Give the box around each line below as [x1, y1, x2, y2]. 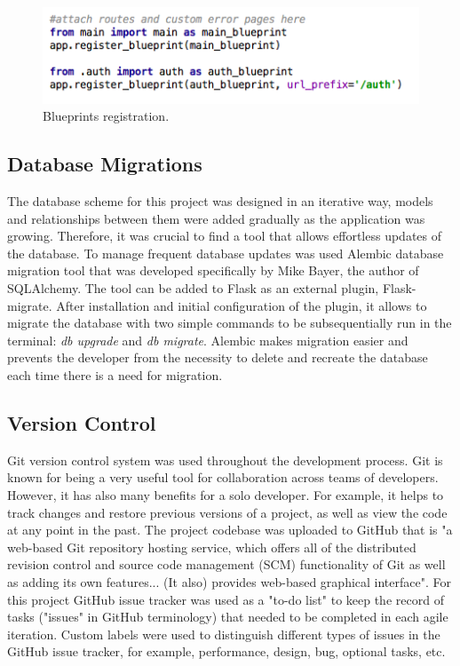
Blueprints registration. [43, 107, 170, 125]
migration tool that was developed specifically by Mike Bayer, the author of [7, 261, 419, 280]
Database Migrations [7, 150, 202, 178]
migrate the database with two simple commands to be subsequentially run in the [7, 313, 452, 332]
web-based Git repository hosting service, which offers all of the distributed [7, 537, 416, 556]
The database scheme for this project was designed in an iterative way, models [7, 192, 433, 210]
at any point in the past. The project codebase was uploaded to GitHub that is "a [7, 520, 453, 539]
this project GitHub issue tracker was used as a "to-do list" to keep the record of [7, 590, 444, 608]
